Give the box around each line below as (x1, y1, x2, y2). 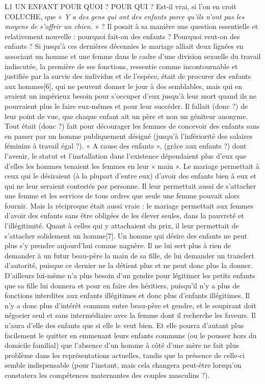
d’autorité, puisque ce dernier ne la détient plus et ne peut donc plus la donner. (5, 260, 253, 271)
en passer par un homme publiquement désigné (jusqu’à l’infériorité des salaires (5, 130, 253, 141)
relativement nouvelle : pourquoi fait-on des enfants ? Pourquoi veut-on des (5, 31, 240, 41)
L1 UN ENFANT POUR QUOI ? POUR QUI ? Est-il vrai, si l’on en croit (5, 1, 236, 11)
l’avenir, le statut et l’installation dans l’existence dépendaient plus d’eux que (5, 150, 247, 161)
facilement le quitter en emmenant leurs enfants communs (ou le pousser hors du (5, 330, 257, 340)
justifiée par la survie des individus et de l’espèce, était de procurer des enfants (5, 71, 251, 81)
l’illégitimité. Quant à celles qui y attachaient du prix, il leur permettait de (5, 220, 239, 231)
